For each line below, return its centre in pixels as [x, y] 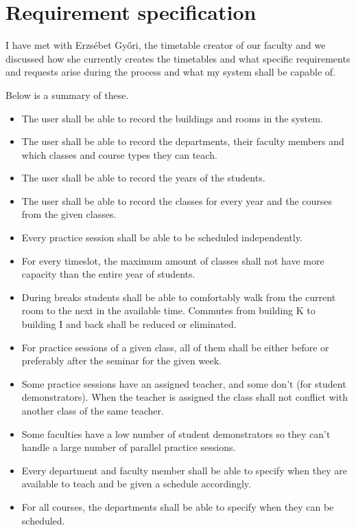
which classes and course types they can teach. [119, 154]
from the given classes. [69, 214]
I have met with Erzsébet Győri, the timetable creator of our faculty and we [166, 45]
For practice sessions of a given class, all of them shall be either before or [175, 347]
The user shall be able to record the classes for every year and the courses [177, 200]
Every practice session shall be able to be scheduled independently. [162, 238]
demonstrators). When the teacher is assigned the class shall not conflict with [185, 397]
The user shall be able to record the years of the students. [143, 178]
